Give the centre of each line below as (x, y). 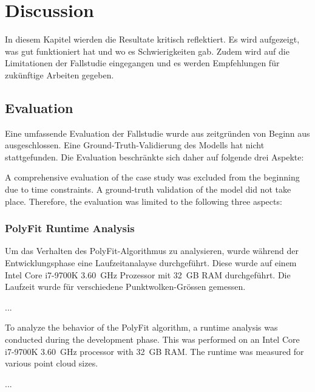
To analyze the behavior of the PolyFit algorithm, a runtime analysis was (141, 327)
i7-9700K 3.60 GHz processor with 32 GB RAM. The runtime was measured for (154, 351)
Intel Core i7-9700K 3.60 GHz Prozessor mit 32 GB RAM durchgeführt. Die (148, 274)
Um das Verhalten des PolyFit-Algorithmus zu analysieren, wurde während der (152, 251)
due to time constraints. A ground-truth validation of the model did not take (148, 189)
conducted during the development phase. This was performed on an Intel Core (152, 339)
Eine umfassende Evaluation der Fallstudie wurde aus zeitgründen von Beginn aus (157, 133)
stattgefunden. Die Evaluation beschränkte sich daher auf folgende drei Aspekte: (154, 156)
